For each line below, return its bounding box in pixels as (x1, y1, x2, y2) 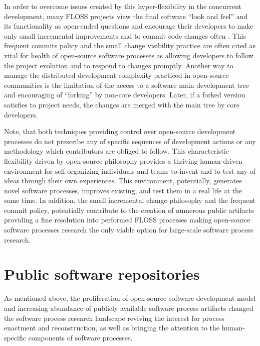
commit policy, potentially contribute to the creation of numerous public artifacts (4, 204, 254, 215)
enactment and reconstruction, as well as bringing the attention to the (4, 322, 220, 333)
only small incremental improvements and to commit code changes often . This (4, 30, 246, 41)
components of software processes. (28, 332, 133, 342)
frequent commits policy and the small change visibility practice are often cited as (4, 40, 256, 51)
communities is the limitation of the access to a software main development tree (4, 79, 249, 90)
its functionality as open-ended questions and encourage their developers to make (4, 21, 253, 31)
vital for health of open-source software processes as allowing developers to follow (4, 50, 253, 60)
